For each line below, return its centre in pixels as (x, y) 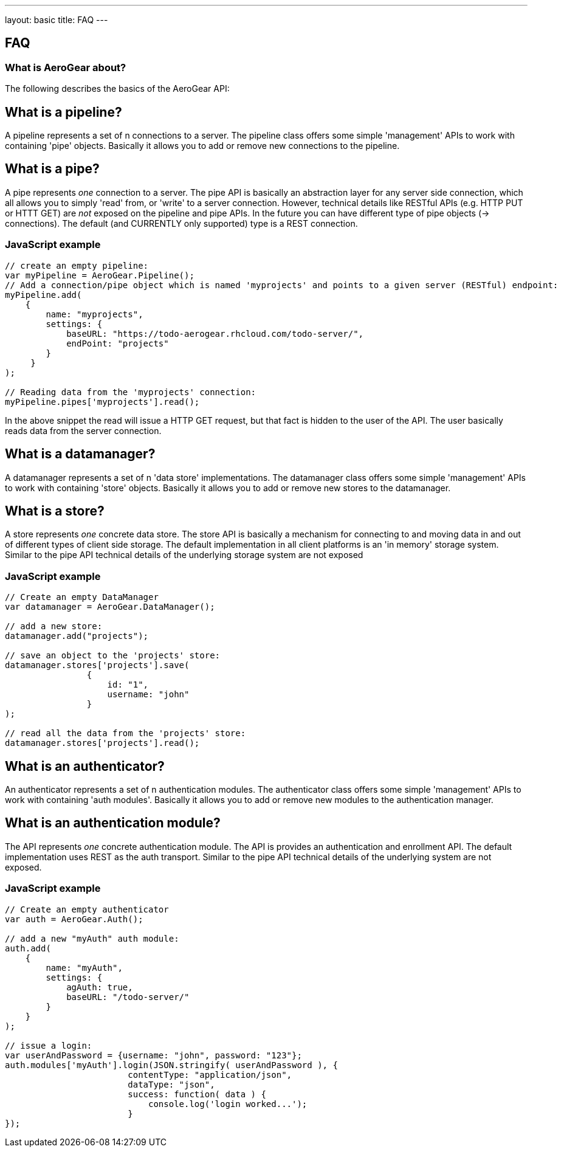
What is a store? (55, 511)
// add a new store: (54, 626)
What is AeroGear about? (66, 67)
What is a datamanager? (80, 454)
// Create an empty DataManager (82, 597)
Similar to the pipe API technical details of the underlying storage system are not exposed (184, 555)
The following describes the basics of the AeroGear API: (117, 89)
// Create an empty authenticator (87, 909)
